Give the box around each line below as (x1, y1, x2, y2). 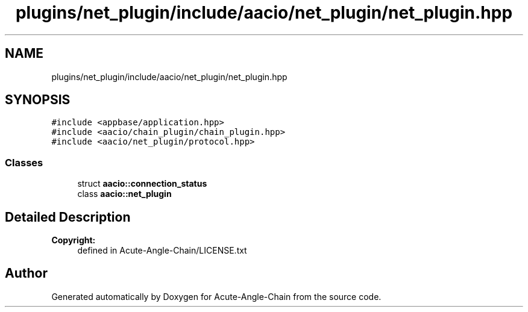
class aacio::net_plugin (77, 189, 172, 199)
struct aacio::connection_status (77, 178, 207, 189)
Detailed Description (5, 209, 131, 225)
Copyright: (51, 235, 96, 246)
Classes (5, 156, 43, 169)
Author (5, 266, 48, 281)
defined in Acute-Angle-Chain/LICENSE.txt (77, 245, 247, 256)
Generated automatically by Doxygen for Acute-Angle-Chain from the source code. (51, 291, 382, 302)
